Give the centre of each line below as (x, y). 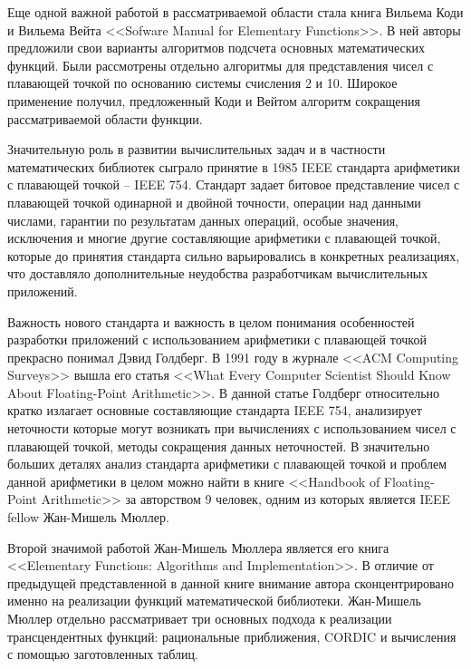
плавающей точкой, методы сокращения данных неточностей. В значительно (219, 446)
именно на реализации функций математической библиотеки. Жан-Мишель (214, 601)
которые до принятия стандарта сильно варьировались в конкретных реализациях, (234, 255)
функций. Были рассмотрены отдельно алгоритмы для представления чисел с (221, 65)
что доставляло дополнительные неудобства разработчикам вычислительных (218, 273)
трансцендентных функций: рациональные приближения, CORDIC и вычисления (232, 636)
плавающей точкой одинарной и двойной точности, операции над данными (214, 202)
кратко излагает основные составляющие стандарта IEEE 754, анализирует (215, 410)
